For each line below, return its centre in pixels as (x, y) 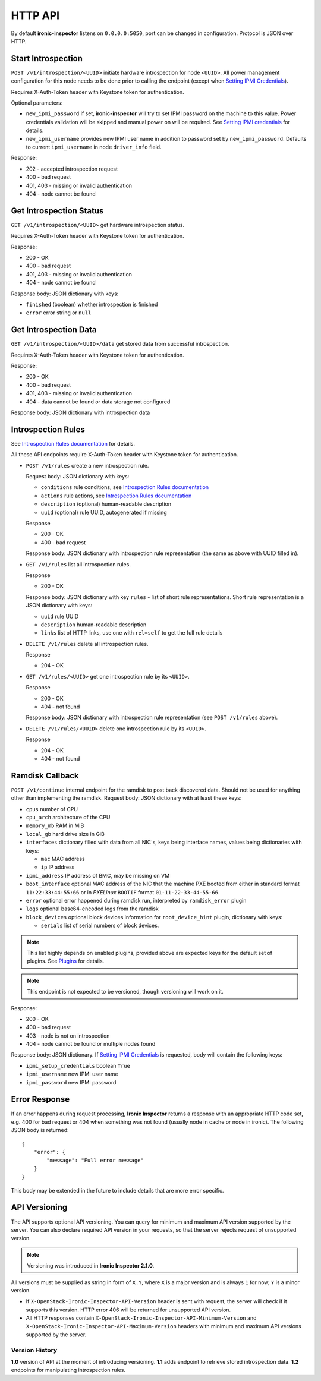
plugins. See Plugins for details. (66, 961)
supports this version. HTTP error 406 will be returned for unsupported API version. (128, 1310)
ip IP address (58, 867)
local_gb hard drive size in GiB (65, 834)
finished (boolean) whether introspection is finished (92, 304)
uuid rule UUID (60, 616)
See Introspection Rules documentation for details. (73, 443)
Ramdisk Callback (45, 775)
